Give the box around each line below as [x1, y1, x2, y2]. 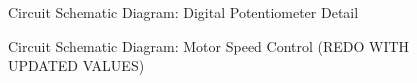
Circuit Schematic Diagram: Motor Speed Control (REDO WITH [8, 35, 410, 56]
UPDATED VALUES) [8, 55, 145, 76]
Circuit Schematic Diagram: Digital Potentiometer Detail [8, 2, 359, 22]
